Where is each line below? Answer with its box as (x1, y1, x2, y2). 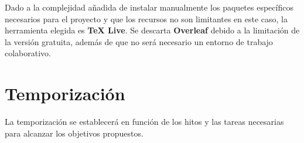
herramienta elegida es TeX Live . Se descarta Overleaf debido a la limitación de (5, 24, 300, 36)
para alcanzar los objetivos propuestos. (5, 127, 144, 139)
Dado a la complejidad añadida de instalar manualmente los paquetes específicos (5, 1, 293, 13)
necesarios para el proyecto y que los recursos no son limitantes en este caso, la (5, 12, 288, 25)
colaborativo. (5, 47, 52, 59)
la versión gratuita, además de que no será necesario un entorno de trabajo (5, 35, 273, 47)
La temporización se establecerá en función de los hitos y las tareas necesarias (5, 115, 284, 128)
